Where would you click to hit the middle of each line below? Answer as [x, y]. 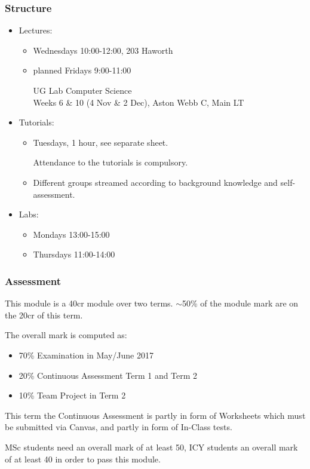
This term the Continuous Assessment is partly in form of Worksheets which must [155, 415]
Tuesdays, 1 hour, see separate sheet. [101, 142]
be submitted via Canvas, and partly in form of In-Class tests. [119, 427]
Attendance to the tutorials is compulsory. [111, 162]
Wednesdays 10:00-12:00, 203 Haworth [103, 50]
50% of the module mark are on [240, 303]
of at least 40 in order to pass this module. [83, 459]
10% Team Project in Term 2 [72, 395]
